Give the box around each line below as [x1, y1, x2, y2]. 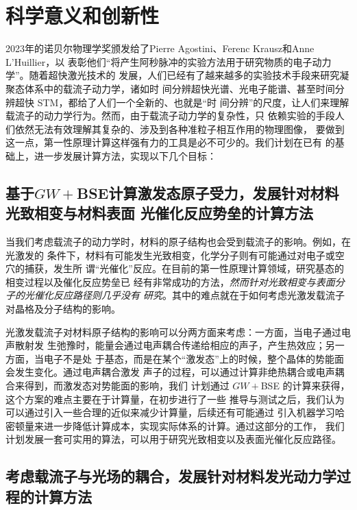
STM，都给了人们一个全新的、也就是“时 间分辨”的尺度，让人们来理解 [37, 95, 349, 109]
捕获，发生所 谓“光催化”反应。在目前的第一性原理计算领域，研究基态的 [24, 261, 344, 276]
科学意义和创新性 [5, 1, 160, 29]
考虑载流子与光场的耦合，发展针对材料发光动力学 [5, 465, 336, 487]
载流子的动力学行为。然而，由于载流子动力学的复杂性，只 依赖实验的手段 [5, 108, 335, 123]
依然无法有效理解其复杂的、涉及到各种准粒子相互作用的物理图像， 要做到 [14, 121, 345, 136]
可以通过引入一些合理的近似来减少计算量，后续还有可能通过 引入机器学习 [5, 405, 335, 420]
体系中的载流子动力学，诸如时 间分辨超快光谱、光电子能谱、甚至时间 [24, 81, 335, 95]
